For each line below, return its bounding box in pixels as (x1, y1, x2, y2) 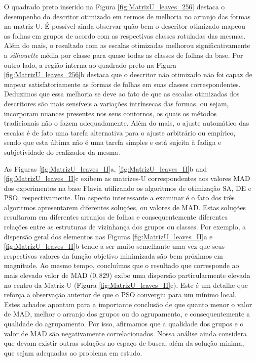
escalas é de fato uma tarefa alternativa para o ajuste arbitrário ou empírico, (4, 127, 236, 137)
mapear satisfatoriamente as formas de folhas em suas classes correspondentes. (4, 79, 241, 89)
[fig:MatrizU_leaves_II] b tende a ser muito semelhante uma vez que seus (4, 241, 225, 251)
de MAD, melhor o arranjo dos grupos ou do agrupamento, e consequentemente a (4, 309, 250, 319)
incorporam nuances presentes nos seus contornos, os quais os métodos (4, 108, 217, 118)
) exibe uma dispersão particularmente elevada (109, 270, 251, 280)
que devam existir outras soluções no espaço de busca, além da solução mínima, (4, 338, 244, 348)
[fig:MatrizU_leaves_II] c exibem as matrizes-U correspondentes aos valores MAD (4, 173, 251, 183)
